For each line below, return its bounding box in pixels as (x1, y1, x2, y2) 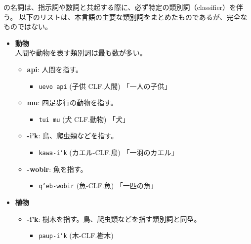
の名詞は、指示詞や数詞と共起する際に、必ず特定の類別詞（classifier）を (3, 2, 237, 12)
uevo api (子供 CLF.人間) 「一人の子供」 (39, 81, 171, 91)
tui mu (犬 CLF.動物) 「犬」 (39, 114, 130, 124)
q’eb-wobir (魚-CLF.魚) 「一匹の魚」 (39, 180, 158, 191)
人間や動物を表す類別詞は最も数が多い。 (15, 47, 147, 58)
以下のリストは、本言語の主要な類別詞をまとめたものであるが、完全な (19, 11, 248, 22)
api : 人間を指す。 (27, 64, 83, 74)
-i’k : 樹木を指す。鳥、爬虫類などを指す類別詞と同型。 (27, 213, 201, 224)
